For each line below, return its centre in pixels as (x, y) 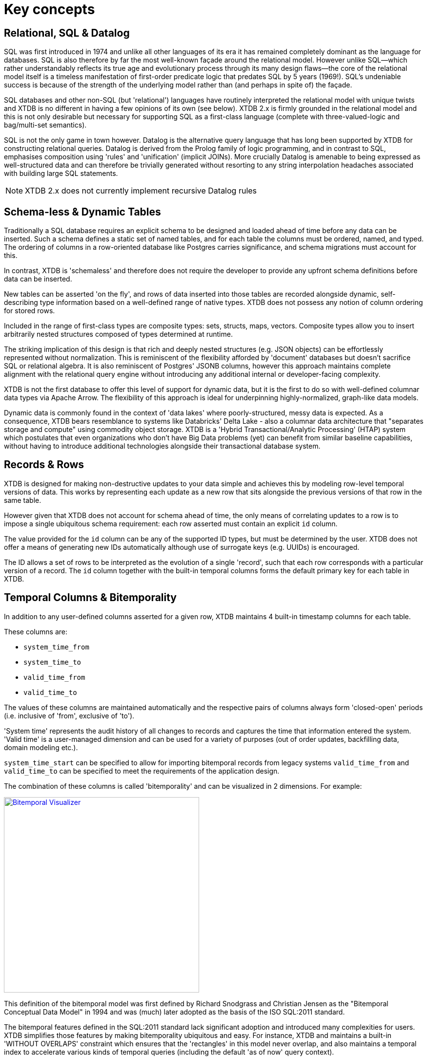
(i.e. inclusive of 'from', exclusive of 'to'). (69, 715)
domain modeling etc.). (41, 747)
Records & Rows (44, 465)
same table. (23, 500)
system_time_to (52, 662)
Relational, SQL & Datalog (67, 33)
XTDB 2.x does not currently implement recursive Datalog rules (141, 191)
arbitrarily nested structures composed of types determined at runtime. (118, 334)
